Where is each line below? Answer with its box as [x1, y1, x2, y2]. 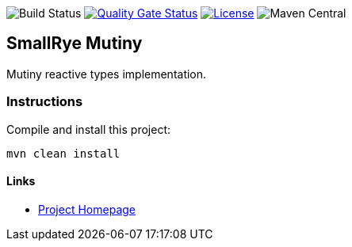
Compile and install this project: [6, 122, 171, 136]
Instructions [6, 93, 83, 110]
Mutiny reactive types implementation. [6, 66, 207, 81]
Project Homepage [38, 202, 136, 216]
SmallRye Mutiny [6, 33, 143, 54]
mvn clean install [6, 146, 121, 160]
